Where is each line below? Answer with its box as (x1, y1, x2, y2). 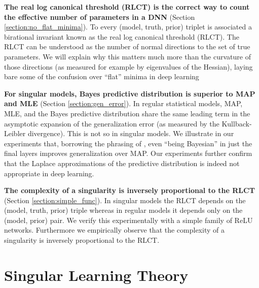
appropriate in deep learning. (4, 168, 94, 178)
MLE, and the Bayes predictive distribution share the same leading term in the (4, 108, 250, 118)
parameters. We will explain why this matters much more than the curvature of (4, 51, 251, 61)
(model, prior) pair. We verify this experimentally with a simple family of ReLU (4, 214, 253, 225)
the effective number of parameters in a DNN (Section (4, 11, 195, 22)
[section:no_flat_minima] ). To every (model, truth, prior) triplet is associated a (4, 21, 252, 32)
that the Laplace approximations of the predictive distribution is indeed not (4, 157, 240, 168)
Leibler (4, 128, 26, 139)
